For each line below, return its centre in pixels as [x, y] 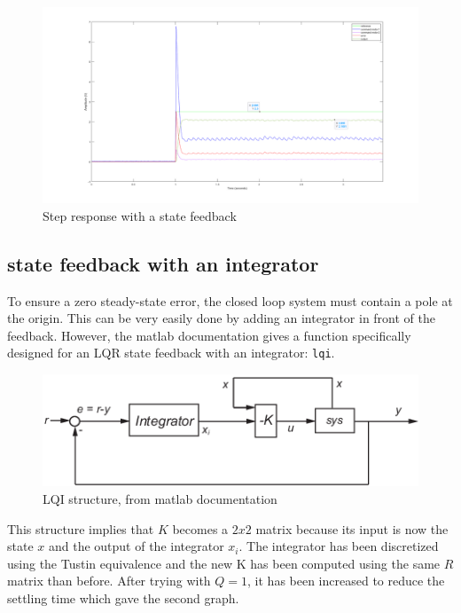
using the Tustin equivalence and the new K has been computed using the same [224, 563]
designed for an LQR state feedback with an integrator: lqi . [171, 353]
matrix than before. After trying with [109, 581]
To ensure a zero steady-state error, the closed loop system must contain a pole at [230, 300]
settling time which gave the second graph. [123, 598]
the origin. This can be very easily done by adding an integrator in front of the [221, 318]
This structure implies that [81, 528]
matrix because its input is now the [352, 528]
